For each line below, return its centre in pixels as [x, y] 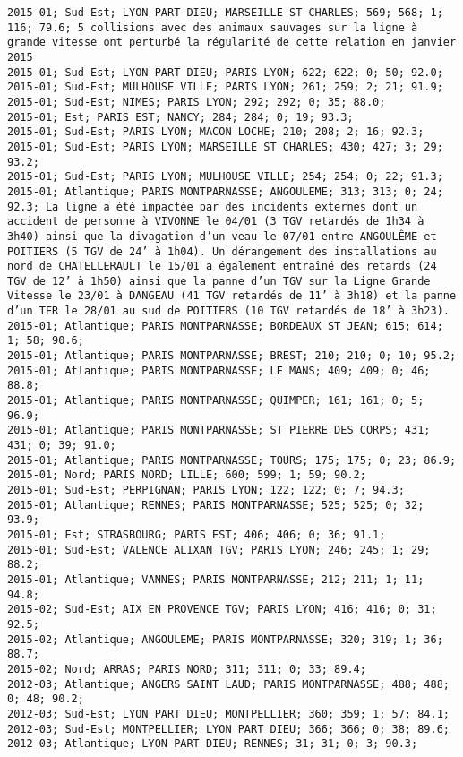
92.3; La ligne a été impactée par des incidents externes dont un [213, 206]
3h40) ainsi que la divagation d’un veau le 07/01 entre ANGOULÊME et [222, 236]
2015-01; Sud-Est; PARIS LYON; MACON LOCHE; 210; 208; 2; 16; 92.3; [216, 132]
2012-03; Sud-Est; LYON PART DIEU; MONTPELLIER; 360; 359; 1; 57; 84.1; [228, 714]
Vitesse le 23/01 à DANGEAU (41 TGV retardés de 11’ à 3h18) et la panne [232, 296]
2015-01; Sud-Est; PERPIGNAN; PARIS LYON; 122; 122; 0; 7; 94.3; [206, 490]
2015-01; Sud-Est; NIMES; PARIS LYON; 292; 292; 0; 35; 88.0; [197, 102]
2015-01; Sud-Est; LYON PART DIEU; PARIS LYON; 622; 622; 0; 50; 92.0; [225, 72]
